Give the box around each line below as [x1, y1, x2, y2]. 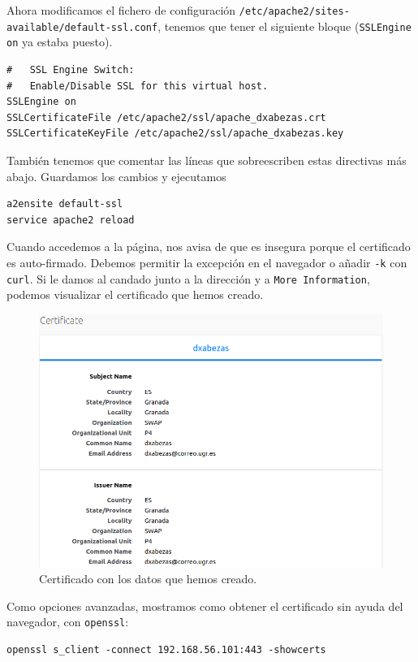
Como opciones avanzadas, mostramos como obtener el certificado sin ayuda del [6, 597, 403, 614]
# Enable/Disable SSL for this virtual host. [6, 80, 269, 92]
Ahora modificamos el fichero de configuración [6, 2, 236, 18]
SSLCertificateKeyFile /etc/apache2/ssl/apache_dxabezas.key [6, 128, 344, 140]
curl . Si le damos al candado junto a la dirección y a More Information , [6, 270, 370, 287]
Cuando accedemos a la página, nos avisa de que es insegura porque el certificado [6, 238, 411, 255]
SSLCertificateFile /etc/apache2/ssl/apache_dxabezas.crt [6, 111, 326, 123]
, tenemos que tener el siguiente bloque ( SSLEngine [157, 17, 412, 34]
